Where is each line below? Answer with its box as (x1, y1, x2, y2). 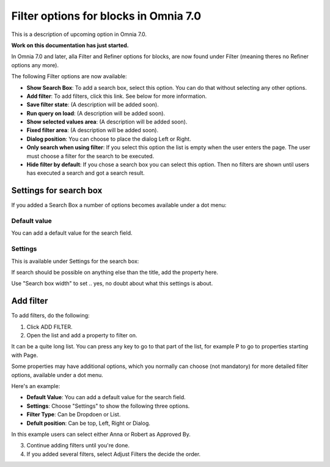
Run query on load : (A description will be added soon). (26, 109, 165, 117)
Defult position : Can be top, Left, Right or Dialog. (26, 419, 151, 427)
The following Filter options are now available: (11, 73, 128, 80)
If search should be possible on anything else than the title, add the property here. (11, 268, 218, 276)
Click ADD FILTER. (26, 323, 73, 330)
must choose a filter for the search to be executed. (26, 152, 155, 160)
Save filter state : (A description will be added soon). (26, 101, 159, 108)
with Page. (11, 351, 38, 359)
